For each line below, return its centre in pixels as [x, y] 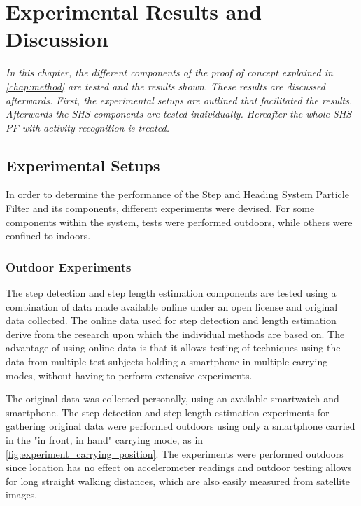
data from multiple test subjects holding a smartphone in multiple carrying [167, 361]
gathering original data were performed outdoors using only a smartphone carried [180, 426]
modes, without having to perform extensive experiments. [129, 375]
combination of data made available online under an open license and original [172, 306]
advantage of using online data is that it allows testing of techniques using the [173, 347]
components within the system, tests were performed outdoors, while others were [179, 222]
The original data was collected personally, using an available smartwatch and [172, 399]
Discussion [57, 39]
